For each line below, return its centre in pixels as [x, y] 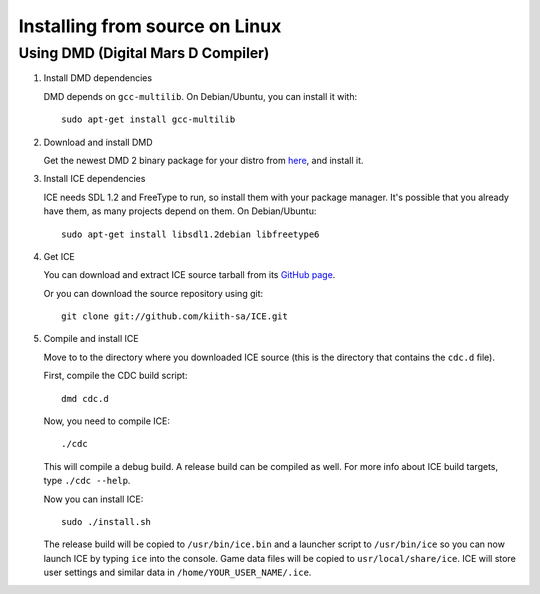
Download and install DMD [98, 142]
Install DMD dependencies [98, 78]
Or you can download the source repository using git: [153, 293]
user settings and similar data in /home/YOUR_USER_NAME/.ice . [177, 572]
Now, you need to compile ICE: [106, 421]
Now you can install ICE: [93, 499]
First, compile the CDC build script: [115, 376]
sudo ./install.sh [106, 521]
